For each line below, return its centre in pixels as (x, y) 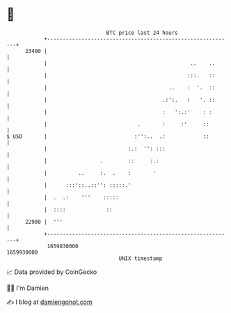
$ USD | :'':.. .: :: (108, 136)
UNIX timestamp (141, 258)
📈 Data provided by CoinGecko (52, 272)
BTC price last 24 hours (142, 33)
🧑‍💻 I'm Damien (28, 288)
